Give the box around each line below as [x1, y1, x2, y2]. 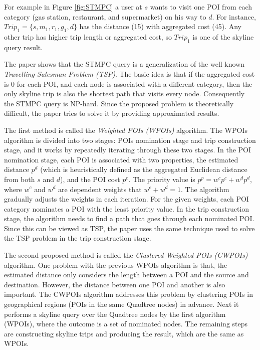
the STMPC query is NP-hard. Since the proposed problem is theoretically [4, 98, 234, 108]
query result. [4, 42, 43, 52]
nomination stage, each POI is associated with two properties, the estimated [4, 154, 238, 164]
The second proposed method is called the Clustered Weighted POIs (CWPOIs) [4, 250, 248, 260]
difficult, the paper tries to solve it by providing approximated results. [4, 108, 219, 118]
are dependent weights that [58, 184, 142, 194]
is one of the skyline [192, 31, 254, 42]
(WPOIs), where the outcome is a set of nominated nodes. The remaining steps [4, 318, 248, 329]
